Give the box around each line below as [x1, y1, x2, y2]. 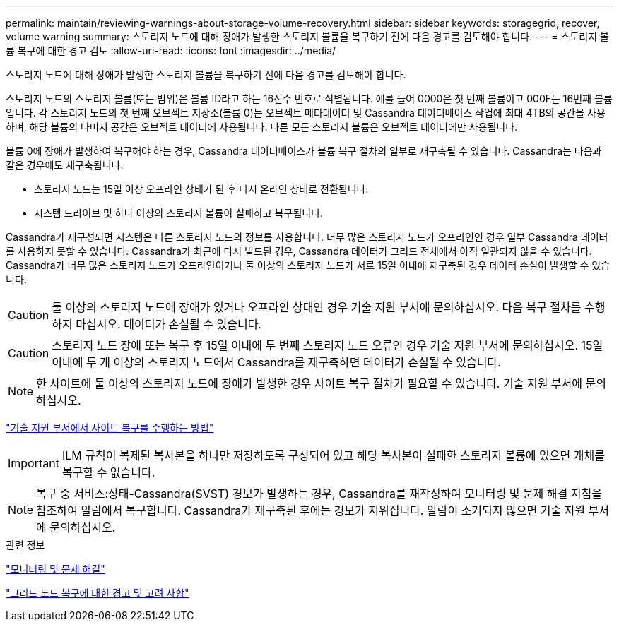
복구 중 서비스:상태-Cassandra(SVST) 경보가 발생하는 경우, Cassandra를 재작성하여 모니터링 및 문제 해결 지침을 [36, 486, 602, 501]
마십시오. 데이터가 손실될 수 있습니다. [76, 317, 261, 331]
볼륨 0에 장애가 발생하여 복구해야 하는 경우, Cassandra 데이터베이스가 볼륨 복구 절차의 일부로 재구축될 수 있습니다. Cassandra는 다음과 [6, 145, 602, 157]
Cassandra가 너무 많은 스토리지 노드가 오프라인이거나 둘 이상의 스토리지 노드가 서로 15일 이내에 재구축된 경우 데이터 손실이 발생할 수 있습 [6, 259, 611, 271]
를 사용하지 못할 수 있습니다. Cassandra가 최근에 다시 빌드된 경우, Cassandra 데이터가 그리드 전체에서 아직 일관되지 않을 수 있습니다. [6, 245, 592, 257]
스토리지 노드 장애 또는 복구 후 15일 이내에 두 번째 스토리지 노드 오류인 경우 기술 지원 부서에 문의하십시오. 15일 [52, 338, 603, 352]
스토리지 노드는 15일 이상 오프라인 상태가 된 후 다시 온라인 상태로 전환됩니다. [34, 183, 369, 195]
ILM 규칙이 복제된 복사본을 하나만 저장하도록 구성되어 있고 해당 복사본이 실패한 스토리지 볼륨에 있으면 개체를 [61, 448, 605, 462]
